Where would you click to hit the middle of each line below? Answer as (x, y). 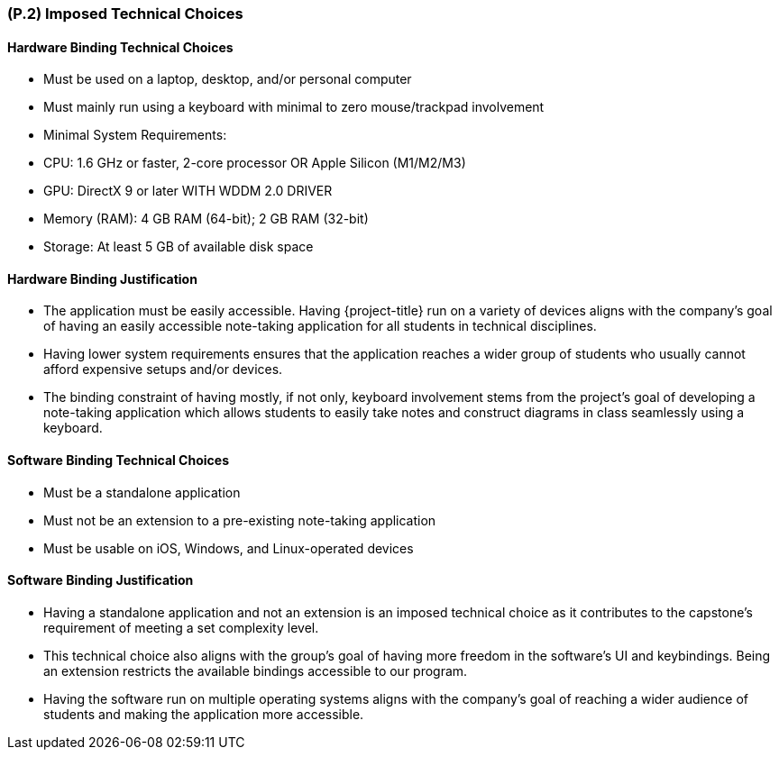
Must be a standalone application (142, 492)
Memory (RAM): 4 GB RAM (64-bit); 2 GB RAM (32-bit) (206, 219)
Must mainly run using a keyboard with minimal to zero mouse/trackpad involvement (294, 107)
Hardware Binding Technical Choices (120, 47)
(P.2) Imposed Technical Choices (125, 14)
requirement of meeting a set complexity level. (181, 627)
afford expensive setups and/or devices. (163, 369)
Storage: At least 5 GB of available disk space (179, 247)
